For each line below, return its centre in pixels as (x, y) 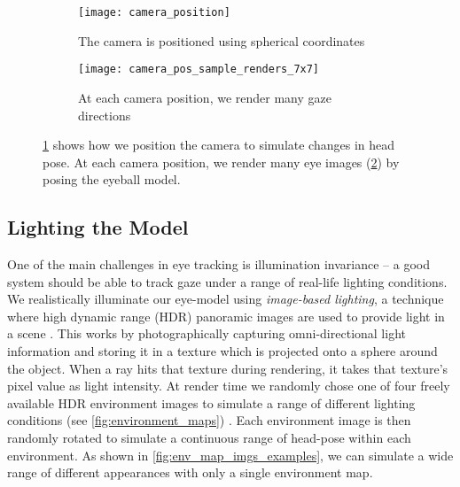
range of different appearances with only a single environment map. (190, 472)
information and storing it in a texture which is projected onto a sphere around (222, 351)
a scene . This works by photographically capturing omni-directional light (207, 333)
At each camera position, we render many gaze (205, 97)
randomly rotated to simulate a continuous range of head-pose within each (209, 438)
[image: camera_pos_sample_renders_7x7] (199, 70)
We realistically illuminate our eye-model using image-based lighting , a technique (226, 299)
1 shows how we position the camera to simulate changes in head (219, 145)
